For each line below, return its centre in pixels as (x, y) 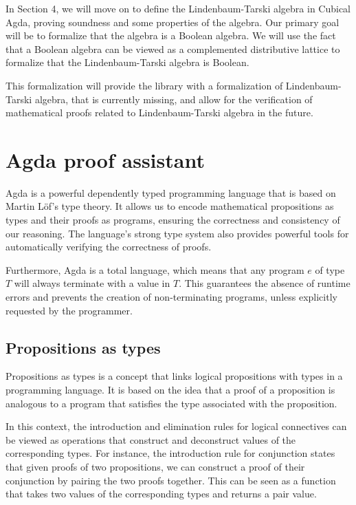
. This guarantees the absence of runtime (265, 283)
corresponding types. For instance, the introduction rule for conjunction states (170, 453)
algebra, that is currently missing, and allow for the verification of (174, 99)
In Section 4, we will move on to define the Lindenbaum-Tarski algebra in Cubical (178, 8)
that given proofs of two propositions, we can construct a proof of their (155, 466)
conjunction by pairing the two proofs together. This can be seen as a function (171, 480)
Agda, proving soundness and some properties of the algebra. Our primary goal (173, 22)
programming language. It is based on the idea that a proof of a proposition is (170, 390)
